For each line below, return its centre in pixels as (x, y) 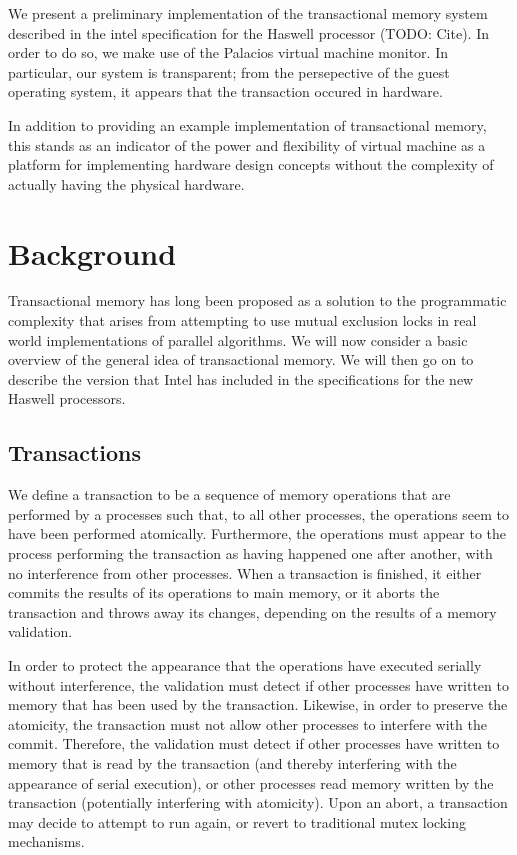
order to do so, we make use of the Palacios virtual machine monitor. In (228, 52)
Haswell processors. (67, 398)
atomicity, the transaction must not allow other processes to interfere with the (247, 723)
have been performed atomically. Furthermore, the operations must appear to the (257, 533)
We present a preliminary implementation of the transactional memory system (248, 13)
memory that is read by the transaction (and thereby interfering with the (232, 762)
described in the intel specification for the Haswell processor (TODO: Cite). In (248, 32)
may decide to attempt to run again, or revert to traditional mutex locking (237, 821)
